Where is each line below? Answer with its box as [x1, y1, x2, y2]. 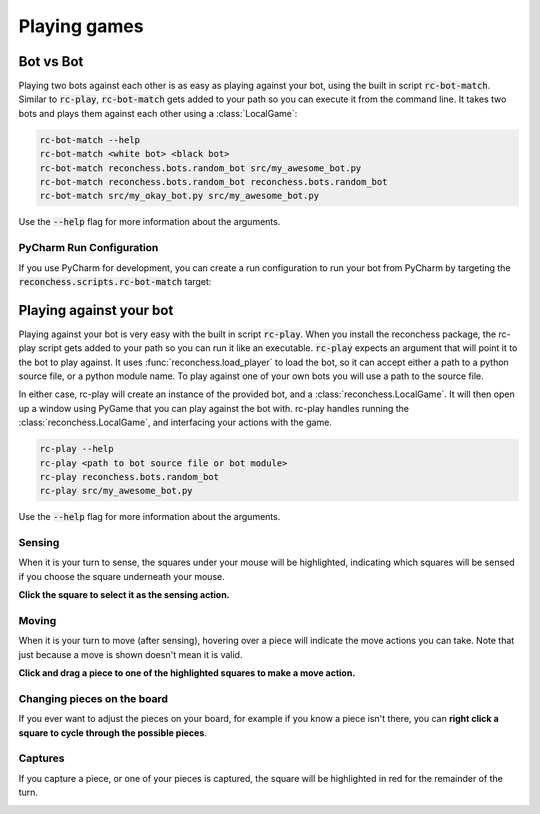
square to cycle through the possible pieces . [18, 726, 207, 739]
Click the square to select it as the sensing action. [18, 589, 230, 601]
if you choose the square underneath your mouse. [18, 570, 225, 582]
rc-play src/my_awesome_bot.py [39, 485, 194, 497]
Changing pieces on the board [18, 691, 169, 705]
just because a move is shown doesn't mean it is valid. [18, 648, 243, 660]
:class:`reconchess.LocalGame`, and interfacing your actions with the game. [18, 416, 332, 429]
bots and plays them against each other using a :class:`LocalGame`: [18, 107, 298, 119]
